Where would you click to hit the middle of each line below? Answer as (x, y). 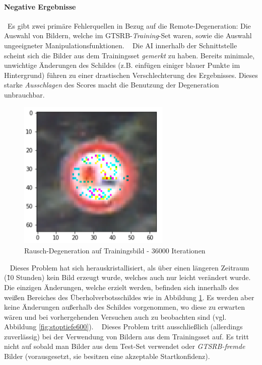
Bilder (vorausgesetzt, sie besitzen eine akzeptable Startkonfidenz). (107, 356)
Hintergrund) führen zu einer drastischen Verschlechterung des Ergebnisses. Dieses (131, 75)
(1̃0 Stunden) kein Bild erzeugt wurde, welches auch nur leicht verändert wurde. (127, 277)
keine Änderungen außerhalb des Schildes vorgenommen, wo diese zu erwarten (124, 307)
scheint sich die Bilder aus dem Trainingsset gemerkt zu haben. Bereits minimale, (129, 55)
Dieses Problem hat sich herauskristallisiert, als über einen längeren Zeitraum (129, 267)
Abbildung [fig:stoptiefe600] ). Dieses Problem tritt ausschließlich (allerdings (123, 327)
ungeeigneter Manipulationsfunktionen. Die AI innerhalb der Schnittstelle (121, 45)
